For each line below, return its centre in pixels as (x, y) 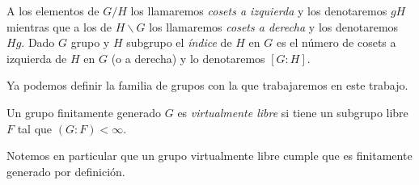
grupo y (90, 42)
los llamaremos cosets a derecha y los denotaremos (274, 26)
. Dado (38, 42)
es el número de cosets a (336, 42)
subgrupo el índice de (179, 42)
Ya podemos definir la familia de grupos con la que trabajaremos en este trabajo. (207, 85)
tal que (35, 128)
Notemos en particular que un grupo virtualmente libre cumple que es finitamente (209, 156)
